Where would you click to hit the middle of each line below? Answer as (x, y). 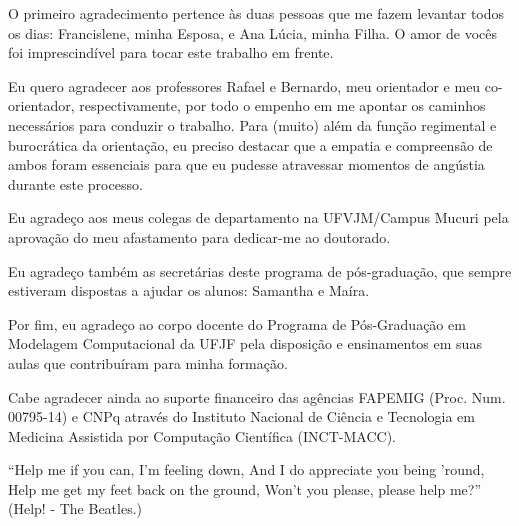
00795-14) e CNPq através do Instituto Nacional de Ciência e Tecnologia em (241, 416)
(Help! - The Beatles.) (75, 508)
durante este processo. (75, 183)
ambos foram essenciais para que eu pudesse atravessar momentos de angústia (246, 164)
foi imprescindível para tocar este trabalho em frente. (171, 52)
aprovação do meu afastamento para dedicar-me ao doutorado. (199, 236)
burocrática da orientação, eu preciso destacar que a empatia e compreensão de (250, 144)
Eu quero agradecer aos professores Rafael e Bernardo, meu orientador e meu (244, 85)
